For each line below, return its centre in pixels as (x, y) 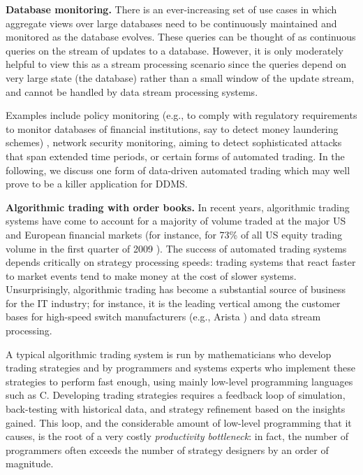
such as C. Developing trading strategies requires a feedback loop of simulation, (176, 395)
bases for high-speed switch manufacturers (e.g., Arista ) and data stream (163, 317)
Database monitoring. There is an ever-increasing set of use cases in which (171, 9)
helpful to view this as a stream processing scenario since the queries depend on (176, 64)
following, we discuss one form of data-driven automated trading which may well (178, 170)
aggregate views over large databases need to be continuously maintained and (171, 23)
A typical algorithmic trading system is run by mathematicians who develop (169, 354)
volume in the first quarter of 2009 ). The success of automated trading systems (176, 248)
